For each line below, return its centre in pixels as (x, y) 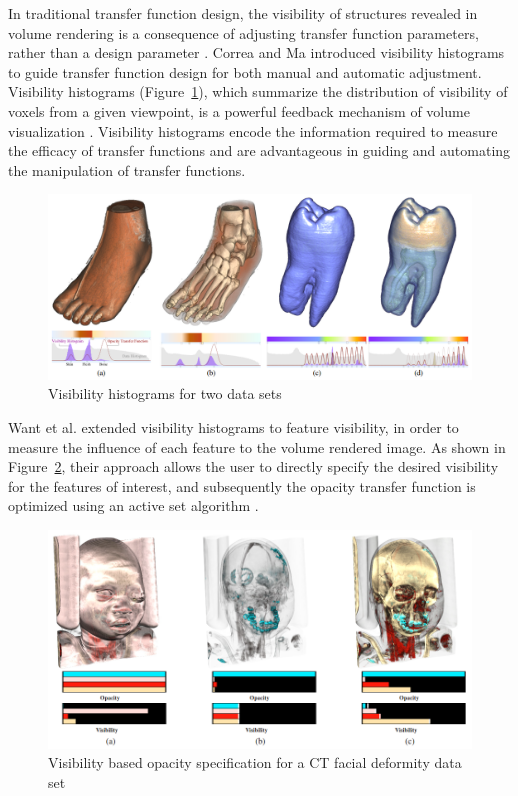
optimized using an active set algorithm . (133, 505)
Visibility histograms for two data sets (165, 393)
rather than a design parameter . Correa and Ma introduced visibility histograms (256, 52)
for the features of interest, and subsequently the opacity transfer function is (242, 485)
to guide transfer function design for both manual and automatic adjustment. (245, 71)
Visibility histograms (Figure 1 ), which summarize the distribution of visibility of (258, 91)
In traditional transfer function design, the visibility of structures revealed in (243, 13)
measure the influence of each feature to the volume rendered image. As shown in (257, 446)
